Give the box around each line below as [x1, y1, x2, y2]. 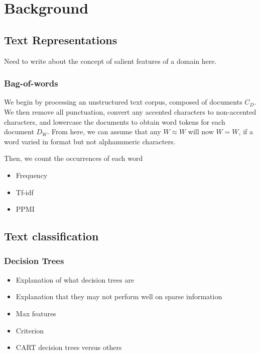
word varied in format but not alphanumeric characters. [4, 136, 176, 146]
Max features [16, 308, 56, 318]
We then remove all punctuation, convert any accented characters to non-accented [4, 106, 256, 117]
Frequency [16, 169, 48, 180]
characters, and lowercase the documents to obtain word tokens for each [4, 116, 225, 127]
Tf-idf [16, 187, 34, 197]
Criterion [16, 325, 44, 335]
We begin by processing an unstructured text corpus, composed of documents [4, 97, 242, 107]
